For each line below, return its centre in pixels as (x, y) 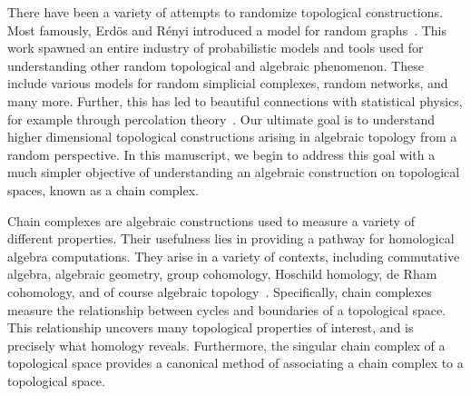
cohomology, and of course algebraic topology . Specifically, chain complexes (220, 291)
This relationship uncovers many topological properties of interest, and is (211, 327)
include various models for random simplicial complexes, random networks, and (228, 83)
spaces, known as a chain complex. (103, 189)
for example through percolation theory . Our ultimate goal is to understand (221, 119)
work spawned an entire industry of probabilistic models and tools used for (216, 48)
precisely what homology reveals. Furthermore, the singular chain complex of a (226, 345)
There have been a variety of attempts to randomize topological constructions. (225, 12)
